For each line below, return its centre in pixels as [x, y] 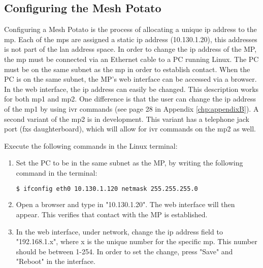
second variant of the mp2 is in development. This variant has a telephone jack [127, 119]
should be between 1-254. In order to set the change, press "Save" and [124, 251]
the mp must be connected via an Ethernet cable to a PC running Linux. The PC [131, 59]
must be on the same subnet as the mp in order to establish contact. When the [127, 69]
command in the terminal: [57, 172]
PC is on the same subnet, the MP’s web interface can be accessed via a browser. [130, 79]
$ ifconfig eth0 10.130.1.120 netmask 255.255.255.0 [107, 189]
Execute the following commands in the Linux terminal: [91, 145]
